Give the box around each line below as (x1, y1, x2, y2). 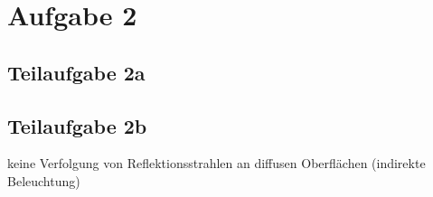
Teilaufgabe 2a (7, 58, 146, 86)
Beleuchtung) (7, 171, 80, 190)
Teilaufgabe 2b (7, 111, 147, 139)
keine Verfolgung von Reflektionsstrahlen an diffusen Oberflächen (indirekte (7, 154, 426, 173)
